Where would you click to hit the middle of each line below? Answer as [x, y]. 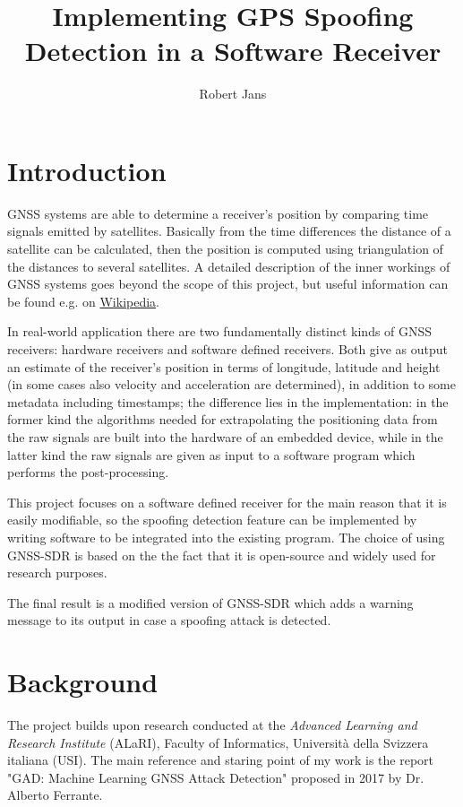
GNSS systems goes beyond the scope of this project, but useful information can [228, 284]
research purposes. [57, 573]
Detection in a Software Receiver [233, 51]
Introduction [87, 170]
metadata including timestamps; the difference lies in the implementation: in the [228, 401]
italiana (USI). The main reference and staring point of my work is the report [221, 760]
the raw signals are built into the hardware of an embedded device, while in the [225, 436]
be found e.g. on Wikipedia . [84, 301]
